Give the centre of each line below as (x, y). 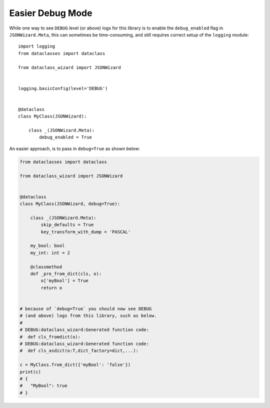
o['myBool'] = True (64, 281)
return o (51, 288)
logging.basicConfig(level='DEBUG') (63, 88)
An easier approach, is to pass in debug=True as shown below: (74, 148)
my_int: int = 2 (50, 253)
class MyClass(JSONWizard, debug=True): (70, 204)
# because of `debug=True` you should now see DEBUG (86, 308)
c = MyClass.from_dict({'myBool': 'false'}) (75, 365)
